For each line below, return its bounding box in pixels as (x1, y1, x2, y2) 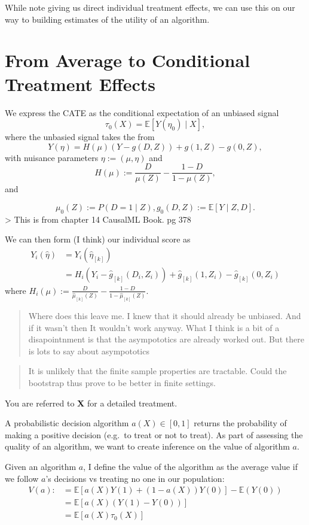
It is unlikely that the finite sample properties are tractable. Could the (28, 365, 287, 377)
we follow (5, 472, 39, 484)
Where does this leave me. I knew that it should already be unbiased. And (28, 309, 301, 322)
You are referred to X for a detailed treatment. (5, 396, 178, 409)
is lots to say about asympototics (28, 344, 149, 357)
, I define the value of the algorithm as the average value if (83, 460, 298, 472)
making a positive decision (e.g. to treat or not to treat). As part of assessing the (5, 428, 303, 441)
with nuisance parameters (5, 151, 99, 163)
